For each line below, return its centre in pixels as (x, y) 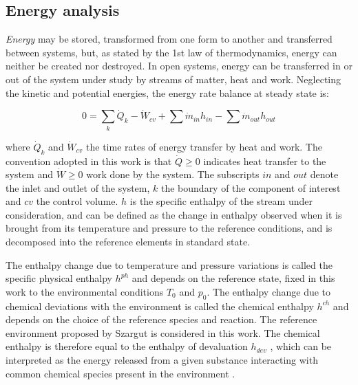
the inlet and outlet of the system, (78, 187)
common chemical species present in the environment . (120, 373)
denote (324, 174)
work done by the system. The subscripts (173, 174)
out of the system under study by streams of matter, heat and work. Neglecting (173, 79)
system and (29, 174)
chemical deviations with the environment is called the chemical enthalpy (160, 306)
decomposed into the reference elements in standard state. (128, 242)
